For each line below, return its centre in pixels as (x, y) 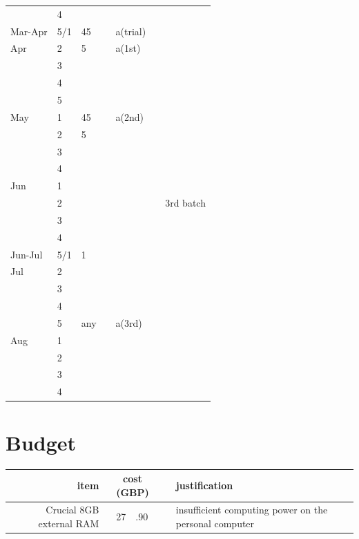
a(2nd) (130, 116)
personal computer (215, 523)
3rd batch (185, 203)
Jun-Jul (27, 254)
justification (204, 485)
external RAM (69, 523)
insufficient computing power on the (252, 510)
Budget (41, 442)
